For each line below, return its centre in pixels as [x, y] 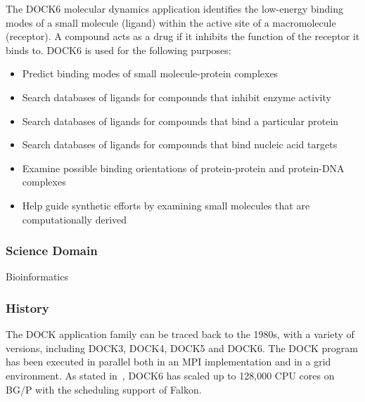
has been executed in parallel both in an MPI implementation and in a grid [168, 362]
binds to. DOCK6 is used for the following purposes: [119, 50]
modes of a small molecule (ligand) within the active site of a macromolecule [171, 22]
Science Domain [52, 251]
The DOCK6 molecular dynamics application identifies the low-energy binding [174, 8]
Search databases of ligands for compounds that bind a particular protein [180, 121]
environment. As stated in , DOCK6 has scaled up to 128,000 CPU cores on [170, 375]
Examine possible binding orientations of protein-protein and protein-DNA [183, 168]
